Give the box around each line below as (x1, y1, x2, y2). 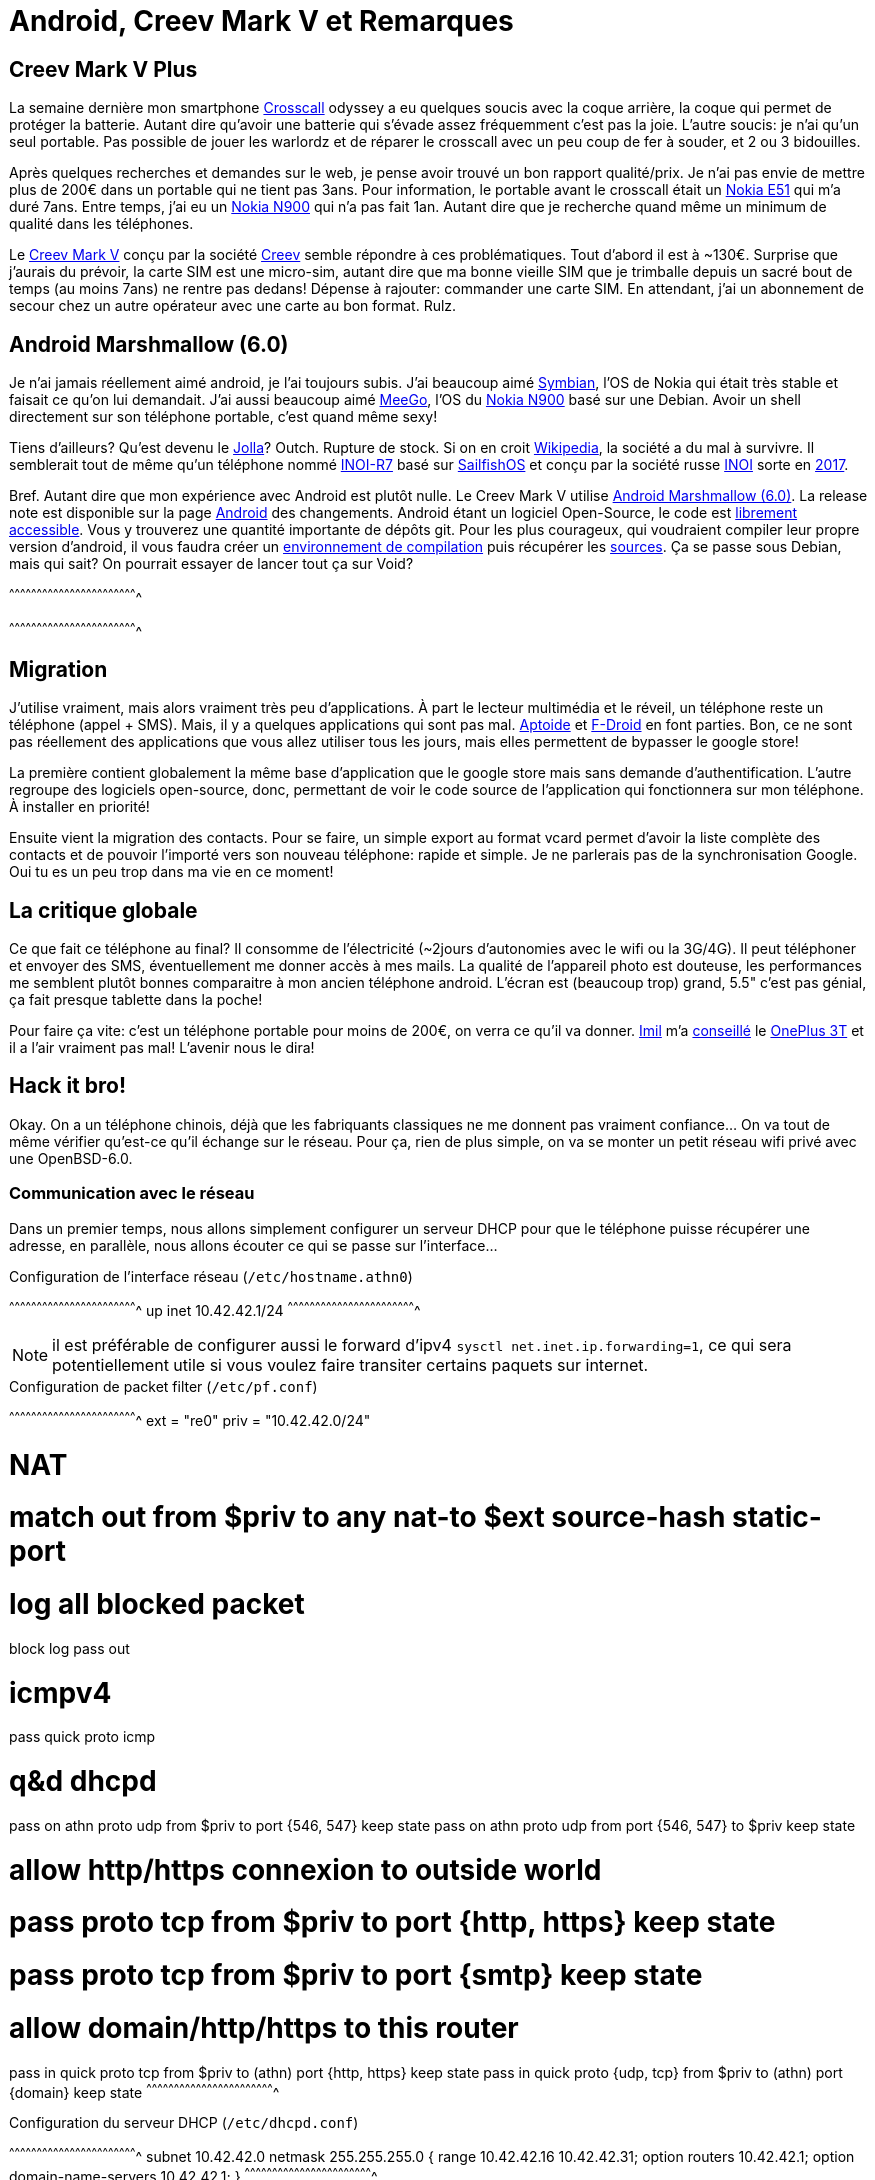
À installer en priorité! (9, 798, 150, 816)
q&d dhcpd (9, 1764, 157, 1799)
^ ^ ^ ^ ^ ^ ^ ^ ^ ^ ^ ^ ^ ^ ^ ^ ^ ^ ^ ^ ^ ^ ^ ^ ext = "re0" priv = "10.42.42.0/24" (9, 1409, 371, 1429)
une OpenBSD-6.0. (9, 1149, 133, 1167)
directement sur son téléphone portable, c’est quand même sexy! (9, 408, 438, 426)
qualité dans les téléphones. (9, 215, 194, 233)
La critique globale (9, 897, 198, 923)
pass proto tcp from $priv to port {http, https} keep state (9, 1905, 776, 1940)
